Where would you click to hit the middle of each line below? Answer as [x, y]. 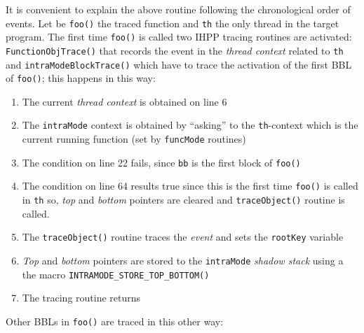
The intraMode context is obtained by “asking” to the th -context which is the [190, 125]
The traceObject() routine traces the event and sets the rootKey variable [183, 237]
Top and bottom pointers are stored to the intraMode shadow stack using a [183, 260]
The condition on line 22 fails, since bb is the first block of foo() [161, 162]
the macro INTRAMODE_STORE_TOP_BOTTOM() [116, 274]
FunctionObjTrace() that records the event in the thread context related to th [175, 50]
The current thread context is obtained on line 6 [124, 101]
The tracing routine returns [81, 298]
